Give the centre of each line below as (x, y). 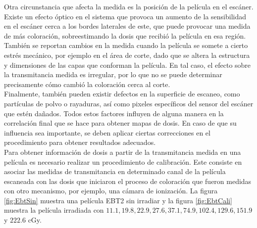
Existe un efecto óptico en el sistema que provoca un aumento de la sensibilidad (125, 16)
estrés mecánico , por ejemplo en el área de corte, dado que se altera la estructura (127, 55)
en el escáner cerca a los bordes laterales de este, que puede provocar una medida (127, 26)
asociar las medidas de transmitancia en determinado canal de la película (115, 171)
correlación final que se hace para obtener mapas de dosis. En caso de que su (120, 123)
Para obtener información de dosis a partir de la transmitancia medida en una (123, 152)
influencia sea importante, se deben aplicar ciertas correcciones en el (107, 132)
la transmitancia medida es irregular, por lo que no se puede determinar (113, 74)
